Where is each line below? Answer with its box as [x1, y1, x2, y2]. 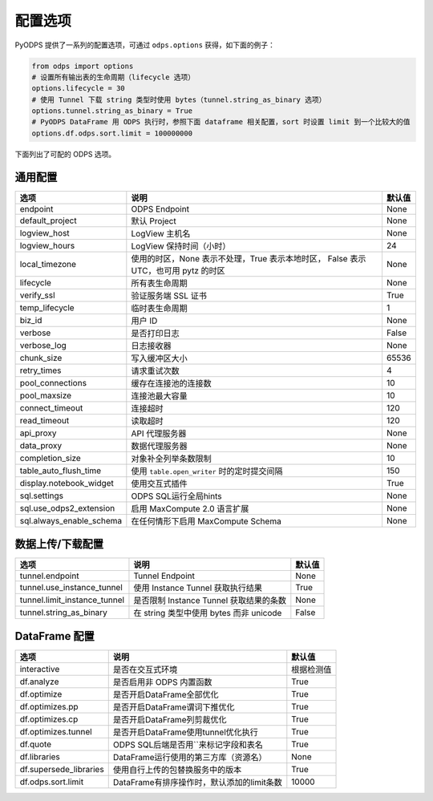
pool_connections [19, 377, 87, 388]
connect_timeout [19, 402, 83, 413]
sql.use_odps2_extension [19, 502, 115, 513]
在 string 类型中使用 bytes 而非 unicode [133, 608, 282, 619]
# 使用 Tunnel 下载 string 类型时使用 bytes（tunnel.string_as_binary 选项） [31, 95, 326, 104]
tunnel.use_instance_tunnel [19, 582, 123, 593]
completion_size [19, 452, 82, 463]
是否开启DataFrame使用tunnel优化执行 [112, 726, 258, 738]
